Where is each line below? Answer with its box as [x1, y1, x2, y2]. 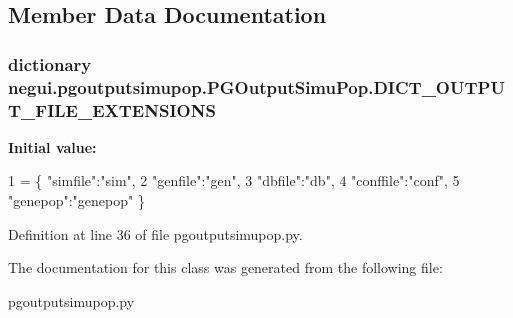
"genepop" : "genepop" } [8, 190, 145, 211]
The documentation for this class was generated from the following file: [8, 257, 443, 278]
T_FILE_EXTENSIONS [8, 97, 216, 122]
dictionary [8, 51, 92, 76]
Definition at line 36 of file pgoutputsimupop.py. [8, 223, 303, 244]
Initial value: [8, 136, 97, 157]
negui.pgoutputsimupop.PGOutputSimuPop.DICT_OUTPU [8, 74, 505, 99]
